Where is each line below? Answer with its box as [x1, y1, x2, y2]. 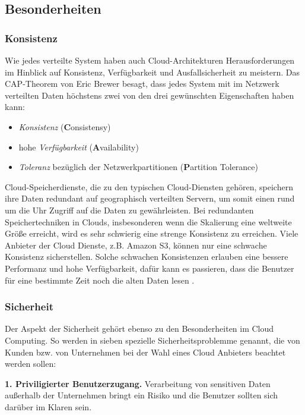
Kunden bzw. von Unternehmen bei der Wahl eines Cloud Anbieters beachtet [5, 345, 286, 358]
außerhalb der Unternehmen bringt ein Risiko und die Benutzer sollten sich [5, 389, 278, 401]
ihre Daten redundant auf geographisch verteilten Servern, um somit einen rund [5, 192, 295, 205]
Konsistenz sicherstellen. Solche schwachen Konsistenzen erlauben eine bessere [5, 250, 288, 263]
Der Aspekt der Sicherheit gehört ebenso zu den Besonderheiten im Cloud [5, 322, 274, 335]
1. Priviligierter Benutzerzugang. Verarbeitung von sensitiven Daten [5, 377, 271, 389]
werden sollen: [5, 357, 56, 370]
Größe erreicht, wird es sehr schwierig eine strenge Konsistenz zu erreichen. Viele [5, 227, 298, 240]
